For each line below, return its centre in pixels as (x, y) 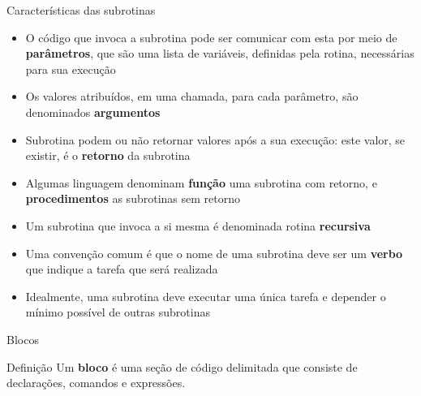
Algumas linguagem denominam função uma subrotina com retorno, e (201, 182)
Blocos (23, 339)
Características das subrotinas (81, 10)
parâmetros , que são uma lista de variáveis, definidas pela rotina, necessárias (220, 53)
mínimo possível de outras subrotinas (118, 312)
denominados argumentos (93, 112)
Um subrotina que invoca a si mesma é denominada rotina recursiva (198, 225)
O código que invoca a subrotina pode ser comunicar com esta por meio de (211, 37)
